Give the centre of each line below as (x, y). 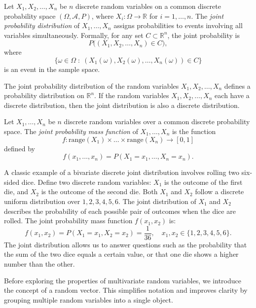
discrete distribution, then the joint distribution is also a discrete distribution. (122, 105)
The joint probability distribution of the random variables (91, 86)
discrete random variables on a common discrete (148, 6)
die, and (16, 191)
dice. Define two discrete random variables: (86, 182)
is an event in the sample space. (52, 69)
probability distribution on (44, 95)
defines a (237, 86)
